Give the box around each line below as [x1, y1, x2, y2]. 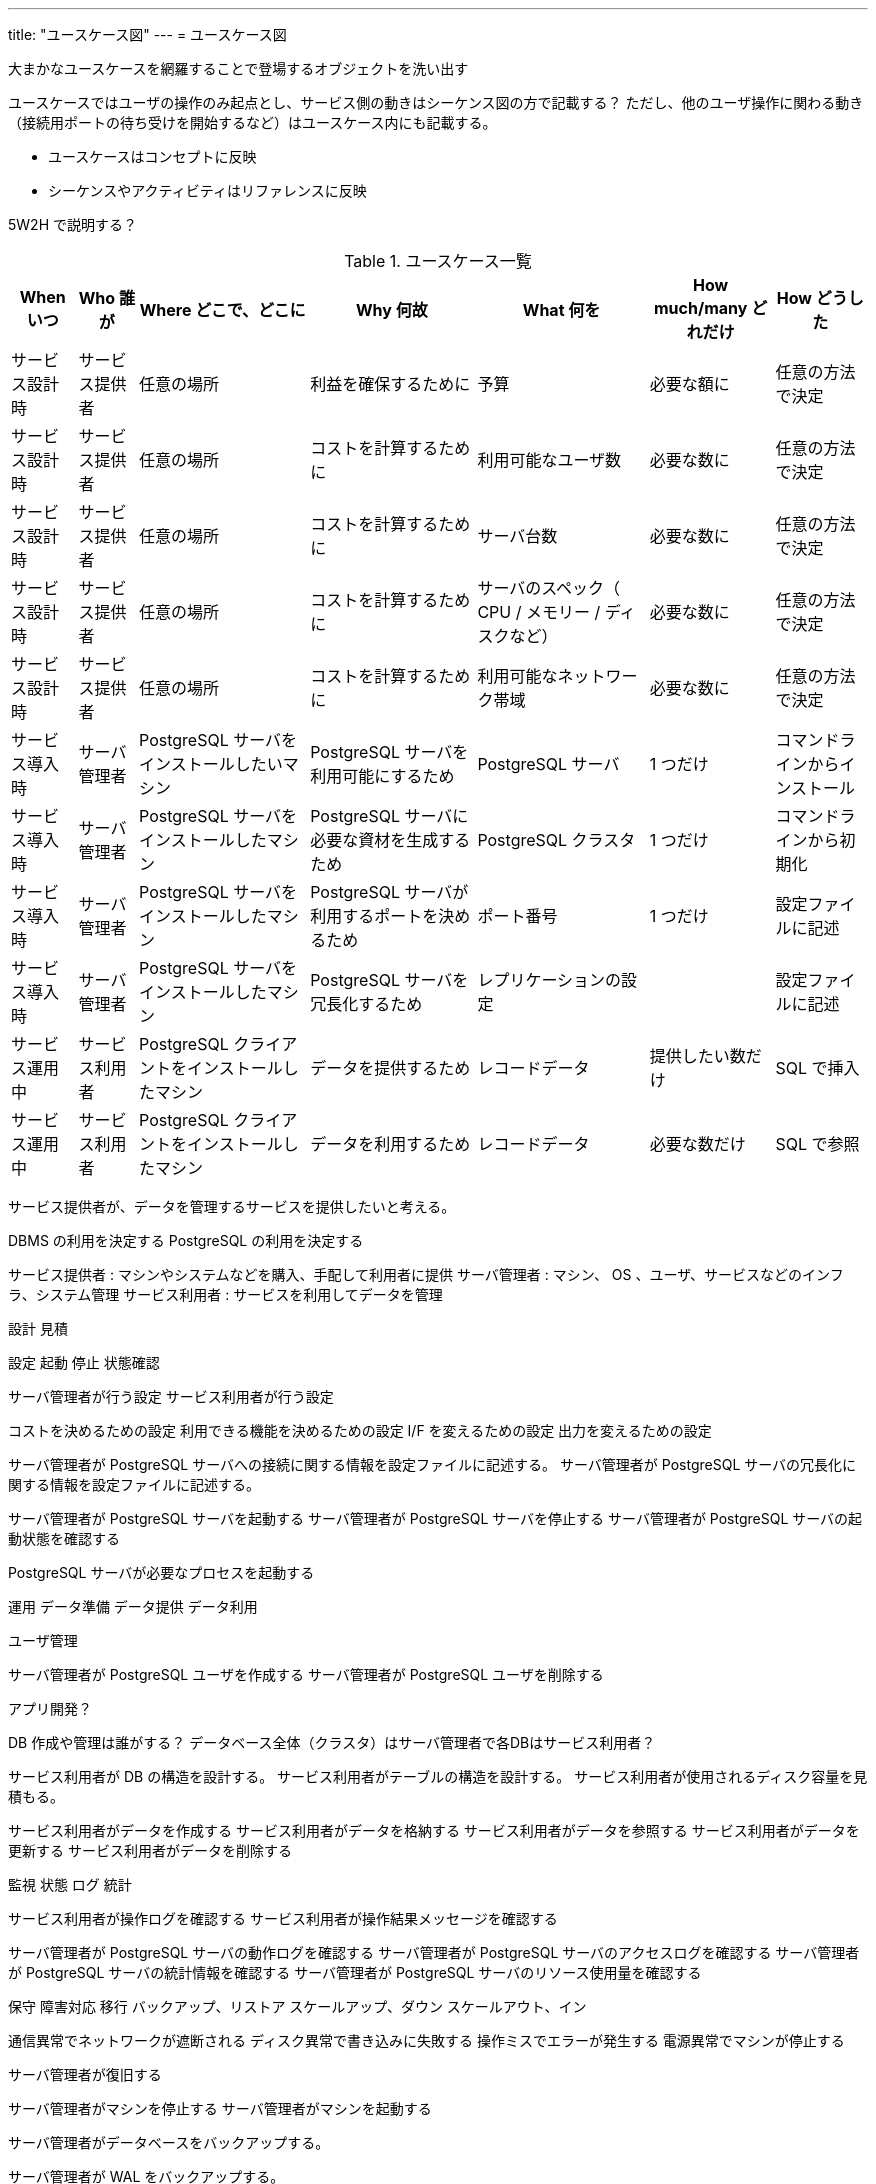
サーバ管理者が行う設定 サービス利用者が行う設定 [8, 1388, 334, 1405]
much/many [653, 298, 748, 318]
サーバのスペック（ [477, 578, 621, 598]
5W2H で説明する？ [8, 216, 137, 233]
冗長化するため [310, 994, 423, 1014]
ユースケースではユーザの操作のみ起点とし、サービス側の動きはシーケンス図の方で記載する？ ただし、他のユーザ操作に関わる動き [8, 94, 864, 111]
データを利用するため [310, 1134, 471, 1154]
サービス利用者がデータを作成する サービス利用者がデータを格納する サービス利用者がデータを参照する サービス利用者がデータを [8, 1822, 860, 1839]
